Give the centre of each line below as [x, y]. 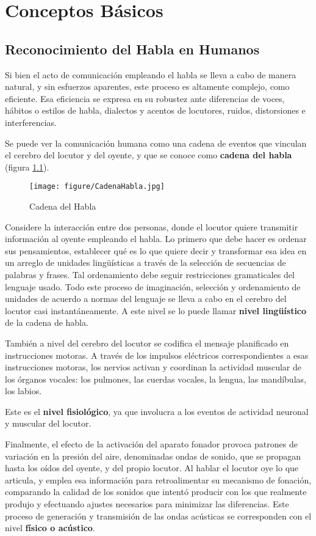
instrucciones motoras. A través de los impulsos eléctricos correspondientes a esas [157, 355]
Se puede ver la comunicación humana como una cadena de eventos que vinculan [156, 143]
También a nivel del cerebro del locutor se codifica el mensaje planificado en [147, 343]
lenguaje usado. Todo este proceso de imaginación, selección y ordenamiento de [153, 286]
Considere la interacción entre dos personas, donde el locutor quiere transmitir [152, 226]
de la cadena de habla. [47, 322]
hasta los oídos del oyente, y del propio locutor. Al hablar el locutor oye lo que [152, 468]
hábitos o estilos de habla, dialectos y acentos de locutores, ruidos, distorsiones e [155, 110]
